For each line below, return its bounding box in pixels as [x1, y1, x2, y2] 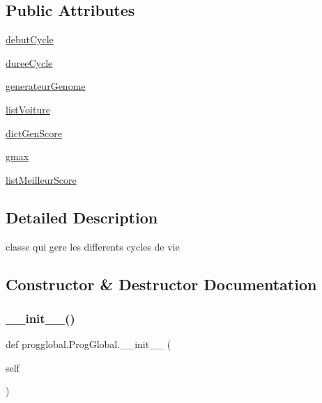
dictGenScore [6, 125, 63, 140]
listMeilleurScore [6, 172, 77, 187]
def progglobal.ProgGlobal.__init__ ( [6, 337, 171, 351]
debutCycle [6, 32, 54, 47]
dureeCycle [6, 55, 53, 70]
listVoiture [6, 102, 50, 116]
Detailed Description [6, 206, 158, 228]
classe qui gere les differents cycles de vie [6, 239, 180, 253]
